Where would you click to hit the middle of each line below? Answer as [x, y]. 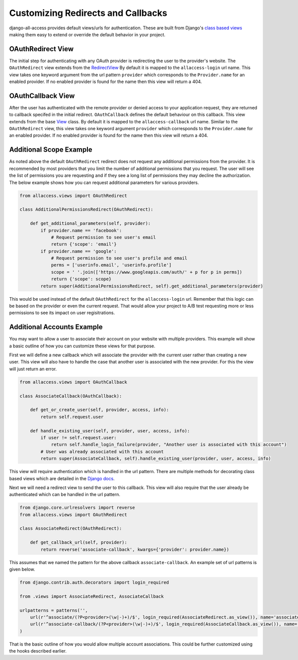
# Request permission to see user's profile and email [119, 258]
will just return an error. [33, 369]
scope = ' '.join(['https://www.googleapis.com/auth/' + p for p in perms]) [147, 272]
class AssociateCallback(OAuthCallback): [71, 396]
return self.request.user [72, 417]
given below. [22, 569]
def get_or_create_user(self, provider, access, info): [100, 410]
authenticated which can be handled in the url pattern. [65, 495]
